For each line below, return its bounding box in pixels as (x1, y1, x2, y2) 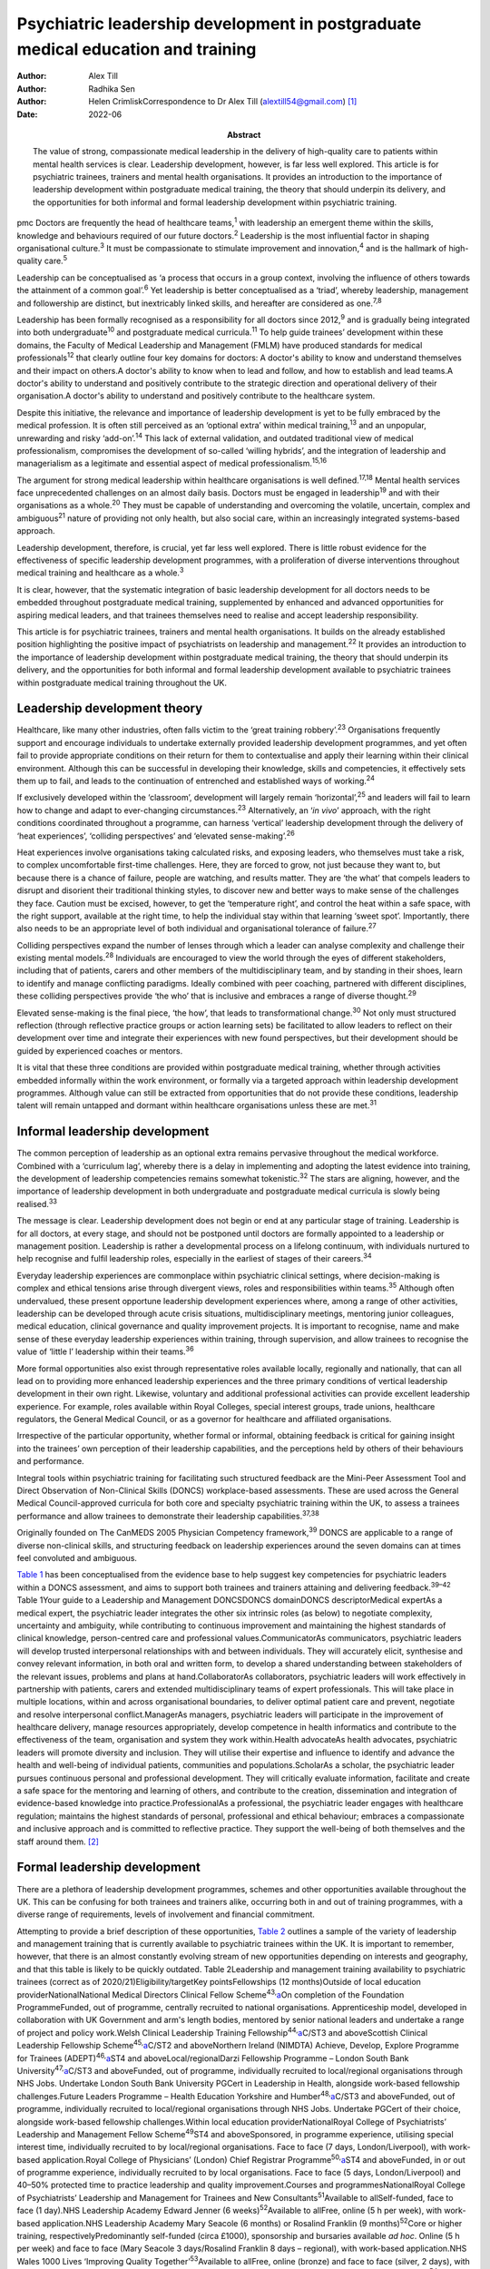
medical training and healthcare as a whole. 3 (16, 565, 184, 578)
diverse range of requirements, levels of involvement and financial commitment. (16, 1909, 315, 1920)
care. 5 (44, 254, 68, 267)
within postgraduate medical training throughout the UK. (16, 677, 227, 688)
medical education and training (16, 39, 257, 59)
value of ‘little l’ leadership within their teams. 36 (16, 1344, 194, 1357)
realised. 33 (16, 1197, 58, 1209)
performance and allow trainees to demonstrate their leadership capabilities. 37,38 (16, 1509, 319, 1521)
